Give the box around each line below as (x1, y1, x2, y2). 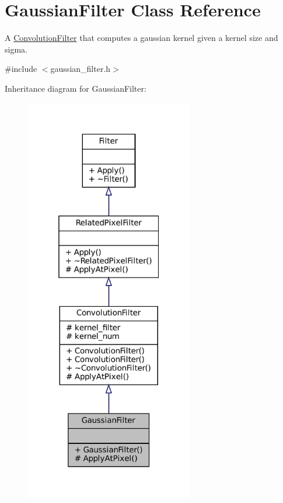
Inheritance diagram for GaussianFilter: (5, 82, 146, 94)
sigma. (5, 43, 27, 55)
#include (5, 63, 37, 75)
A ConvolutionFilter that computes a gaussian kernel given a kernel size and (5, 32, 278, 44)
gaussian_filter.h (50, 63, 111, 75)
